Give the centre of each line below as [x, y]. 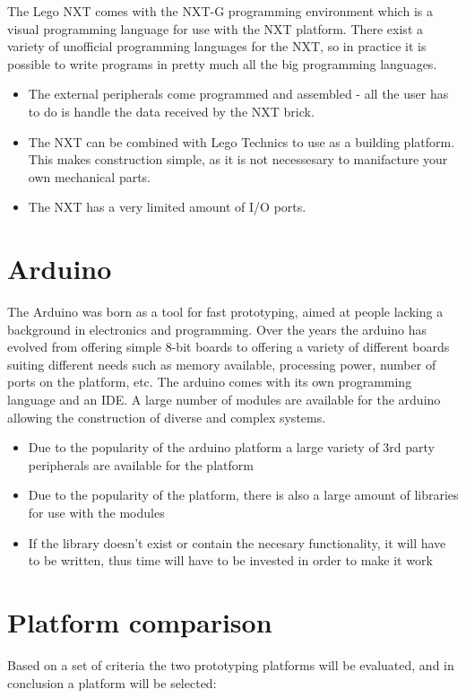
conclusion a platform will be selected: [112, 682]
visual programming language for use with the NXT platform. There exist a [215, 28]
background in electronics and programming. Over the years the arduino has [217, 329]
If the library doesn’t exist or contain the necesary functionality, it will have [237, 542]
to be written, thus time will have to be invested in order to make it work [230, 560]
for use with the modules [96, 512]
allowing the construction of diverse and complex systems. [167, 417]
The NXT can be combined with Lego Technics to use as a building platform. [242, 141]
